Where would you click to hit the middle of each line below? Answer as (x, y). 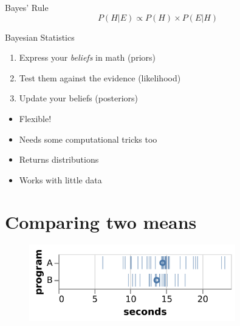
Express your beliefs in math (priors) (87, 57)
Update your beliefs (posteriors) (78, 98)
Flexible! (35, 118)
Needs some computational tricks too (88, 139)
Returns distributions (59, 159)
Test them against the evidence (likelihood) (100, 77)
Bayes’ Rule (27, 7)
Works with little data (60, 179)
